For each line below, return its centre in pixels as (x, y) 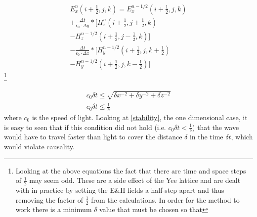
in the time (206, 137)
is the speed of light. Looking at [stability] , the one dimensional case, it (140, 117)
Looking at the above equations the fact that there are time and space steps (131, 170)
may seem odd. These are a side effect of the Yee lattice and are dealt (135, 180)
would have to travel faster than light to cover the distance (93, 137)
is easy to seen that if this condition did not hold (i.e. (85, 127)
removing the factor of (49, 199)
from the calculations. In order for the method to (165, 199)
